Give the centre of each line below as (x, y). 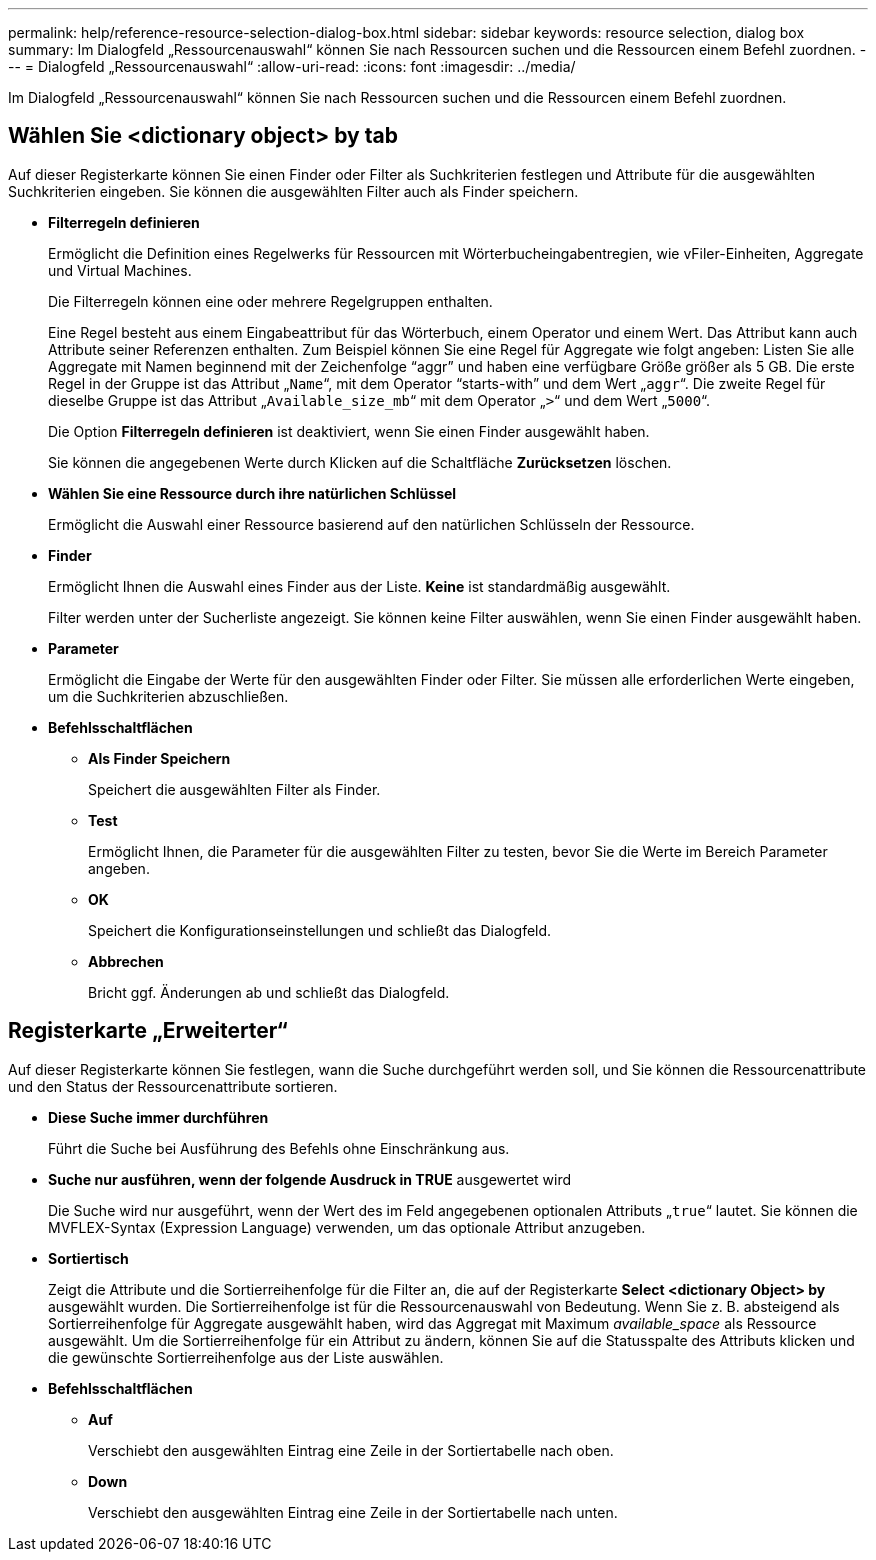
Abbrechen (126, 961)
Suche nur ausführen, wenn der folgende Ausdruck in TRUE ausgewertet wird (310, 1179)
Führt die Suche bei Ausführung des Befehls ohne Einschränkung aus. (279, 1148)
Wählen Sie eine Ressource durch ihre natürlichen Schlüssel (252, 493)
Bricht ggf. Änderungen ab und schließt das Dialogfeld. (269, 992)
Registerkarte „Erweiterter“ (148, 1031)
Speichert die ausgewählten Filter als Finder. (234, 789)
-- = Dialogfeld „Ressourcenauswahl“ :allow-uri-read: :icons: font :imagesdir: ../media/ (292, 66)
